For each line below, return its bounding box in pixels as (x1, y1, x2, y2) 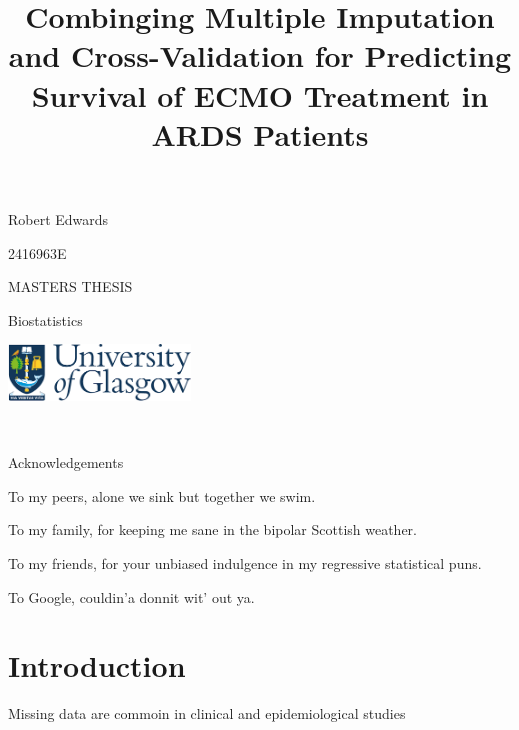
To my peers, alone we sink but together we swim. (8, 485, 316, 506)
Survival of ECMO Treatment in (31, 74, 489, 115)
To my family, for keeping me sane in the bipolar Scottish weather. (8, 519, 417, 540)
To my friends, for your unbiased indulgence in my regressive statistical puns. (8, 552, 482, 573)
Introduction (8, 645, 186, 686)
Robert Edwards (8, 208, 109, 229)
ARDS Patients (151, 113, 369, 154)
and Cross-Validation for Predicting (8, 35, 512, 76)
